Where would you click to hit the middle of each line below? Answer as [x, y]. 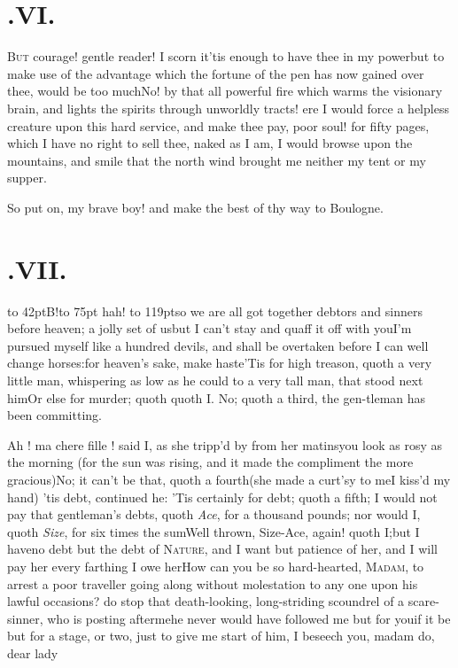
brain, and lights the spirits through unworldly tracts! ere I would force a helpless [228, 108]
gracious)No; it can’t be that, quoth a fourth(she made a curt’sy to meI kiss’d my [229, 479]
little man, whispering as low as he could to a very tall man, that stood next [215, 380]
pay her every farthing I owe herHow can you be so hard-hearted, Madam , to [216, 566]
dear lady [33, 652]
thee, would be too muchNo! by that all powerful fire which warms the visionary [225, 91]
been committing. [54, 415]
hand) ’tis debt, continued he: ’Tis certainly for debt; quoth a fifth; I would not [222, 497]
